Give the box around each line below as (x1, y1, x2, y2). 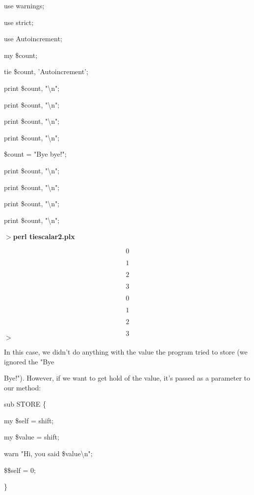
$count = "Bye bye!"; (4, 149, 67, 159)
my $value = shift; (4, 432, 59, 442)
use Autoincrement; (4, 33, 62, 44)
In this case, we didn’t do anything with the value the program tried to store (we (4, 346, 248, 357)
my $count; (4, 50, 38, 60)
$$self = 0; (4, 465, 36, 475)
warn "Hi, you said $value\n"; (4, 448, 93, 459)
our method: (4, 382, 41, 392)
